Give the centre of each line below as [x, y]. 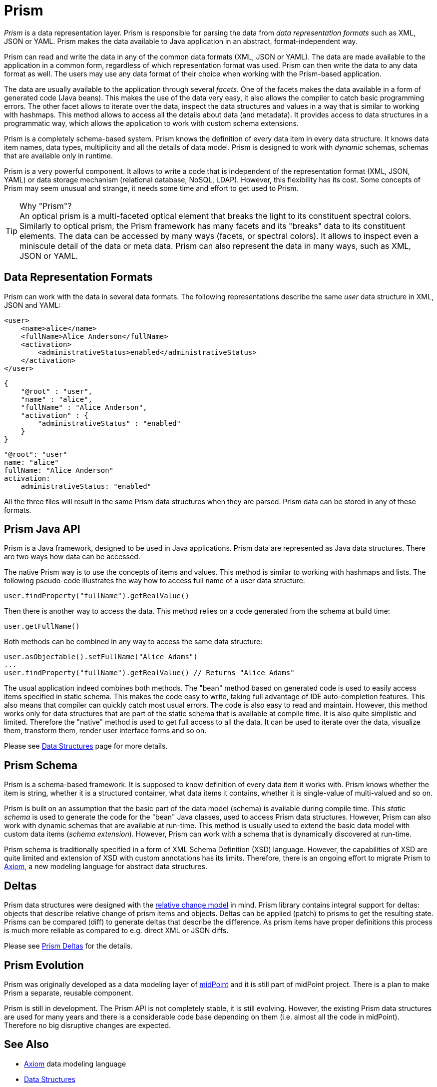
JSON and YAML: [32, 305]
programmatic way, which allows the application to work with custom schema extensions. [151, 123]
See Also [26, 1045]
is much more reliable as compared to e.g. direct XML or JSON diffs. [116, 931]
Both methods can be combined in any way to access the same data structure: [133, 642]
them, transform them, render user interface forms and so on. [105, 731]
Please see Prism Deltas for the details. [68, 946]
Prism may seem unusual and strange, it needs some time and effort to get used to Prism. [151, 188]
